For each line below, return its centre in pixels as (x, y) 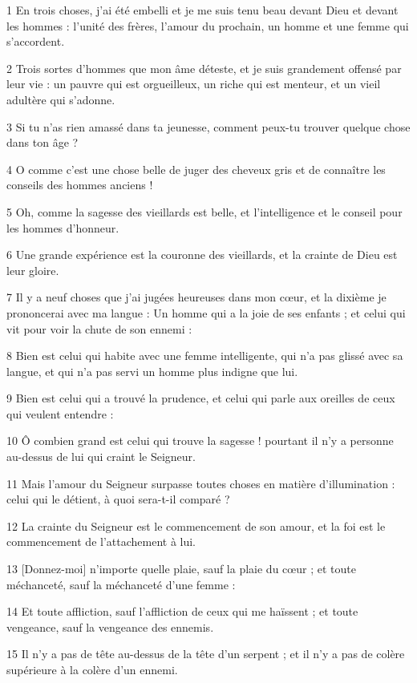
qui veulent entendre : (60, 413)
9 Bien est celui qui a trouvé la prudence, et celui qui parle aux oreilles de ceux (201, 398)
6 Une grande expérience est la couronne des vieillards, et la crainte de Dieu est (202, 255)
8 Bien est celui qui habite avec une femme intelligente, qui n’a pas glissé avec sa (205, 356)
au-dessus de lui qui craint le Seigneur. (101, 457)
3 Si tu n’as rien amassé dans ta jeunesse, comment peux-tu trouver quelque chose (208, 126)
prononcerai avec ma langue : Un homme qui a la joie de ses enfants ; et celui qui (206, 312)
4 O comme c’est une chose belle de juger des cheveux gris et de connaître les (196, 169)
